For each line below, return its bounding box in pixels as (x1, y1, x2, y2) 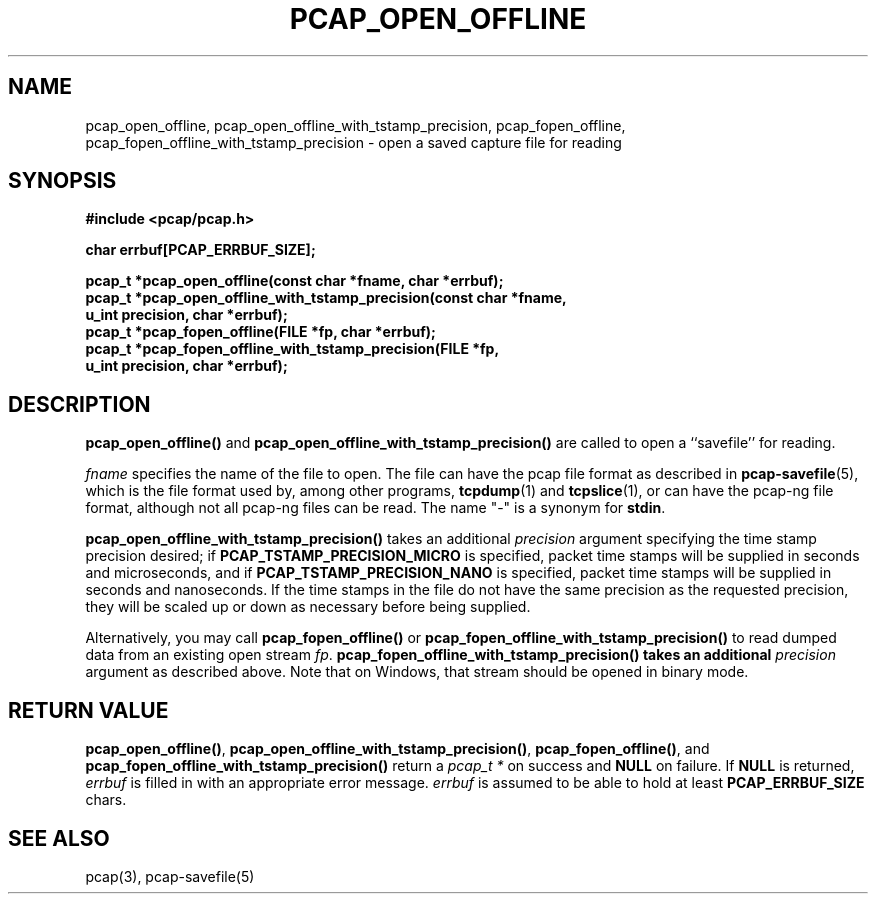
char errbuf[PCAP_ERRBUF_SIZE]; (85, 241, 316, 259)
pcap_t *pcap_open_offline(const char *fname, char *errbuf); (85, 272, 504, 290)
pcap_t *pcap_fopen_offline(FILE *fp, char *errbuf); (85, 323, 436, 341)
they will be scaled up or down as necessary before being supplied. (85, 598, 531, 616)
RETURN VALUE (8, 697, 169, 723)
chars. (85, 791, 127, 809)
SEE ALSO (8, 825, 110, 851)
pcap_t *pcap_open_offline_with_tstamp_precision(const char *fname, (85, 289, 567, 307)
